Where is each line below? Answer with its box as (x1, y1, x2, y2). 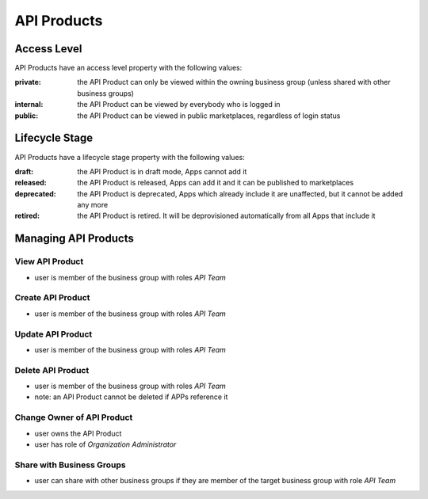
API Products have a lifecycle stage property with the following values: (14, 152, 245, 162)
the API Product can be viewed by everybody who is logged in (77, 100, 281, 109)
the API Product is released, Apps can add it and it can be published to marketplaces (77, 178, 354, 188)
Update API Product (14, 329, 93, 340)
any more (77, 200, 109, 210)
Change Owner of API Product (14, 412, 133, 423)
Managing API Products (14, 232, 134, 246)
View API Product (14, 256, 84, 267)
